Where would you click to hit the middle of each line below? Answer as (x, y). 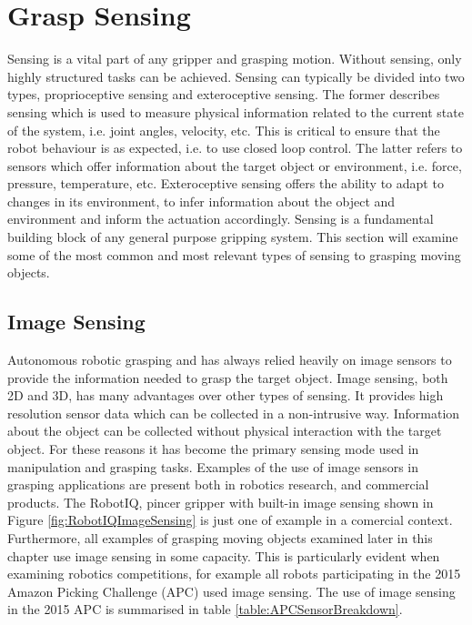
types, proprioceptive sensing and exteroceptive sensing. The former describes (224, 94)
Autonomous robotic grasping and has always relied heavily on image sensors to (230, 360)
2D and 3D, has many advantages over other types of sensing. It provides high (226, 395)
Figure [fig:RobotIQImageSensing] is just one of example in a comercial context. (230, 520)
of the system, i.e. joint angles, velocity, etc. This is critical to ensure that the (224, 130)
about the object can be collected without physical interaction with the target (225, 431)
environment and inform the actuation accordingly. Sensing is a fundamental (221, 219)
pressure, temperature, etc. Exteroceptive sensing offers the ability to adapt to (226, 183)
